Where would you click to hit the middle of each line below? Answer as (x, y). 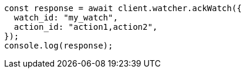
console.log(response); (59, 46)
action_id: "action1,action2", (86, 27)
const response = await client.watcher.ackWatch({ (123, 8)
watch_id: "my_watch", (66, 18)
